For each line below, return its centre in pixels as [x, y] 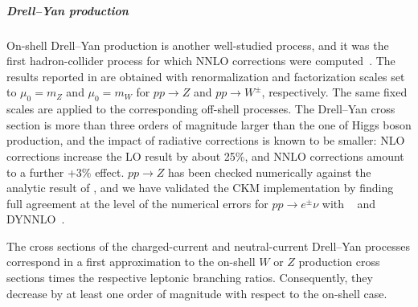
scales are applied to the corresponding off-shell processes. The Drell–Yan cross [201, 109]
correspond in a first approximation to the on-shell [131, 262]
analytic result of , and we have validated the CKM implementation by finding [200, 188]
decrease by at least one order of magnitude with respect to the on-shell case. [197, 293]
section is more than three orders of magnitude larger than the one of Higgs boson [209, 124]
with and [348, 203]
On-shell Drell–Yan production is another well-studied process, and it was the [198, 45]
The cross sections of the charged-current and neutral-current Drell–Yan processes [208, 246]
